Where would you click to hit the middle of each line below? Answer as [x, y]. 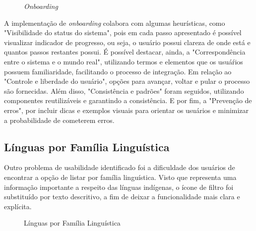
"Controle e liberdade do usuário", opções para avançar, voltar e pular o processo [127, 81]
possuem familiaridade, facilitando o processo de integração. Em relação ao [118, 71]
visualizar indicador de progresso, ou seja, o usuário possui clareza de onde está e [127, 42]
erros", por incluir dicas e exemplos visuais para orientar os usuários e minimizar [127, 110]
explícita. [18, 206]
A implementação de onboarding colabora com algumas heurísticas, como [115, 23]
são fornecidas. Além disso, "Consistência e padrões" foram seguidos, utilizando [124, 90]
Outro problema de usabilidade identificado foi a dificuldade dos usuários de [120, 167]
